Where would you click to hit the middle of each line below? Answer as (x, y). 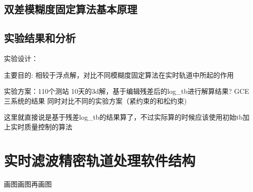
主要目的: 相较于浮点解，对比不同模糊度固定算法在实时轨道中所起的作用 (119, 75)
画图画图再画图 (28, 183)
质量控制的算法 (48, 126)
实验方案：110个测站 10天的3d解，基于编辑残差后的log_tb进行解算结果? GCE (126, 91)
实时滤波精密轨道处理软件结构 (100, 160)
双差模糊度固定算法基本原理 (71, 9)
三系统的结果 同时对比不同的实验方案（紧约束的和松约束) (95, 100)
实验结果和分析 (40, 38)
